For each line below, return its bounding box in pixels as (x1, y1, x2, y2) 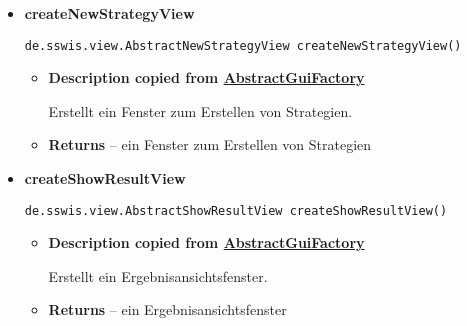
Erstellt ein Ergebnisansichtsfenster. (48, 265, 268, 286)
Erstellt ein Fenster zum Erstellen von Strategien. (48, 100, 353, 121)
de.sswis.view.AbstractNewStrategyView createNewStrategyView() (24, 38, 462, 53)
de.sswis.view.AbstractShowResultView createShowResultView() (24, 203, 448, 218)
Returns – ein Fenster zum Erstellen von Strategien (48, 134, 372, 155)
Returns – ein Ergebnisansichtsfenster (48, 299, 287, 320)
